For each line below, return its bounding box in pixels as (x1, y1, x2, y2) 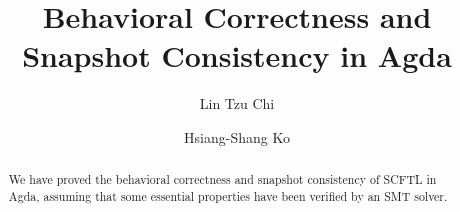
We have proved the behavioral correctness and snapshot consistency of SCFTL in (8, 171, 437, 188)
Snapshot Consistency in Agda (22, 35, 452, 76)
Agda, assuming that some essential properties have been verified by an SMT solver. (8, 187, 448, 204)
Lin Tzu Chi (199, 93, 275, 114)
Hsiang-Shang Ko (184, 126, 290, 147)
